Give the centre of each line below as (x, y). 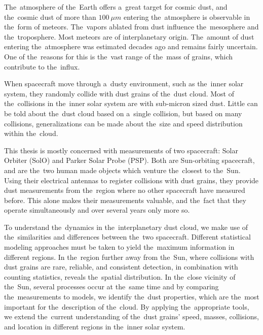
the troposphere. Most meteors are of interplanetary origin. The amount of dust (129, 36)
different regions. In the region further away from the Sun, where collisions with (129, 257)
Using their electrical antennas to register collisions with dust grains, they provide (131, 180)
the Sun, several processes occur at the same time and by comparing (111, 287)
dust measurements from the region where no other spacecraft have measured (125, 190)
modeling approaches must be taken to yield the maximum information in (119, 247)
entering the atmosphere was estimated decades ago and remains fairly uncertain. (131, 46)
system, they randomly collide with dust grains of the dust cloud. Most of (119, 93)
